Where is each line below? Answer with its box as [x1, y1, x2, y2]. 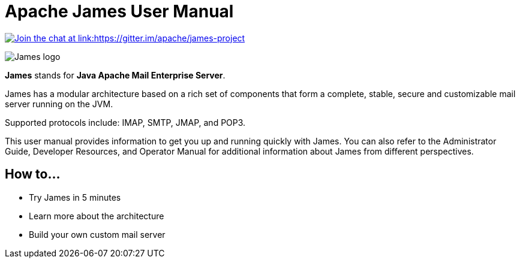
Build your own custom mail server [29, 229, 166, 240]
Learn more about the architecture [29, 210, 164, 221]
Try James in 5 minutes [29, 192, 121, 202]
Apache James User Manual [5, 1, 234, 22]
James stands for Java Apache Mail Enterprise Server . [5, 69, 226, 80]
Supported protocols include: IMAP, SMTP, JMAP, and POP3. [5, 117, 246, 128]
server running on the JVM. [5, 98, 113, 109]
